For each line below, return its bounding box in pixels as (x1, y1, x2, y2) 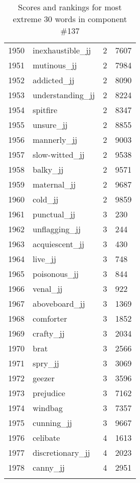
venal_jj (33, 283, 63, 294)
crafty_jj (33, 327, 65, 339)
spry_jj (33, 357, 59, 369)
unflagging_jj (33, 223, 81, 235)
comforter (33, 312, 67, 324)
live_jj (33, 253, 56, 265)
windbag (33, 402, 63, 414)
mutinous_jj (33, 59, 77, 71)
